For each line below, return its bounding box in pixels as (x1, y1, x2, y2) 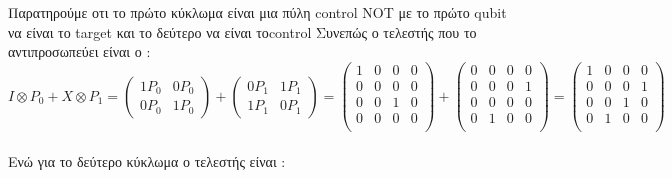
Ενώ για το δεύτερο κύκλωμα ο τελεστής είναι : (8, 150, 286, 171)
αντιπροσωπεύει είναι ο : (8, 41, 151, 62)
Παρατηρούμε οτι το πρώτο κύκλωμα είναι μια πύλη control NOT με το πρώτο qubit (8, 2, 507, 23)
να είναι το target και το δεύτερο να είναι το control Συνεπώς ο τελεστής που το (8, 21, 477, 42)
